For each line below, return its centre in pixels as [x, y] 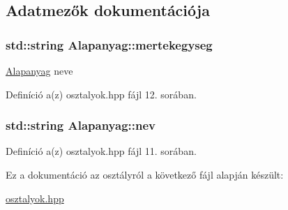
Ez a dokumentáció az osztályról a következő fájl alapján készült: [145, 174]
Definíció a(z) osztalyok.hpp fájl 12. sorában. [101, 94]
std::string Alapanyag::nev [81, 125]
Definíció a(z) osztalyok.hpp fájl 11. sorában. [101, 151]
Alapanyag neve [39, 70]
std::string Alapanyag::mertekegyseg [109, 44]
